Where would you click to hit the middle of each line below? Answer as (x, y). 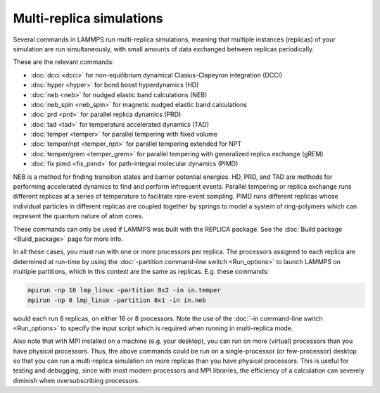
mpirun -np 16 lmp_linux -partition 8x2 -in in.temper (124, 290)
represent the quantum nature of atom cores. (78, 216)
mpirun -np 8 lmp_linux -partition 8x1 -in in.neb (117, 300)
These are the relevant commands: (63, 62)
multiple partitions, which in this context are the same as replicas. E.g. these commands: (141, 272)
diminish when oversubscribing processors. (76, 380)
